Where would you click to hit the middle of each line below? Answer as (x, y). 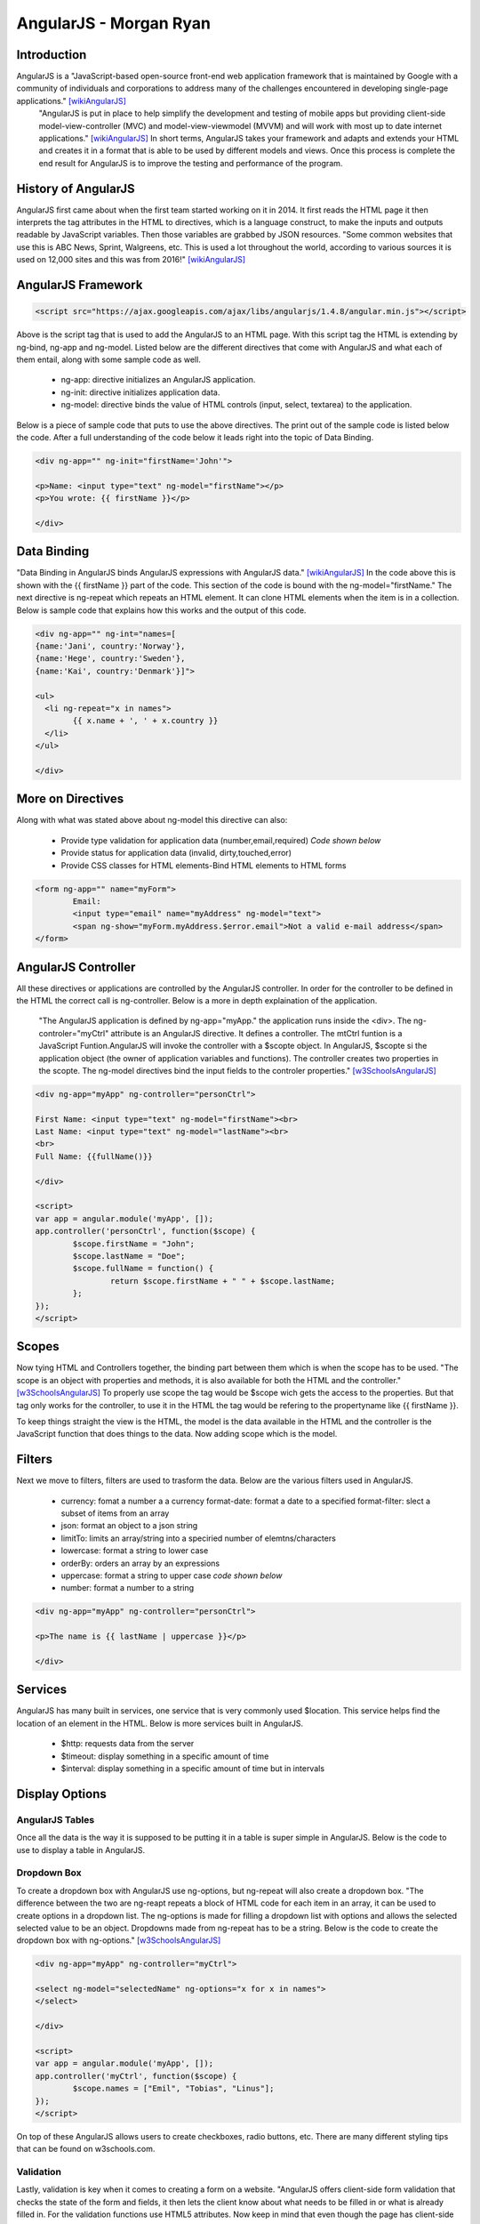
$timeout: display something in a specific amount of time (165, 1756)
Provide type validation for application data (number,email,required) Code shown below (221, 840)
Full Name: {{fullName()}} (94, 1156)
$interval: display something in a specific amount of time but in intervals (192, 1769)
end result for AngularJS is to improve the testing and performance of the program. (191, 163)
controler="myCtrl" (74, 1033)
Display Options (61, 1794)
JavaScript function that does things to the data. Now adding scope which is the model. (177, 1434)
